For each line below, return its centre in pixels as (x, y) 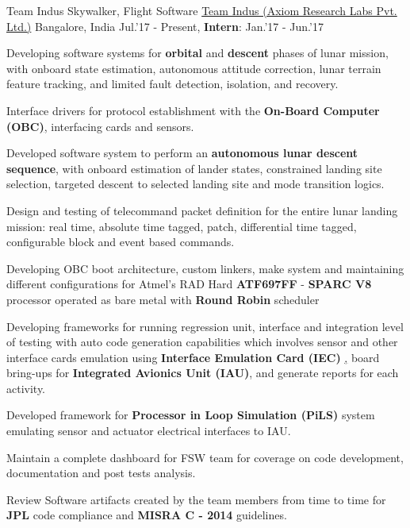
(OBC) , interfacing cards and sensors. (100, 126)
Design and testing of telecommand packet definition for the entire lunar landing (202, 210)
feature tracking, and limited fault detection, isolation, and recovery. (172, 84)
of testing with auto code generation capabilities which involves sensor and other (202, 342)
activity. (26, 388)
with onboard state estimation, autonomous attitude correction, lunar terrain (194, 68)
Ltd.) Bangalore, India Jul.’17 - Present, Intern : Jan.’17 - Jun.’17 (165, 26)
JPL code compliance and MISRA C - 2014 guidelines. (147, 515)
